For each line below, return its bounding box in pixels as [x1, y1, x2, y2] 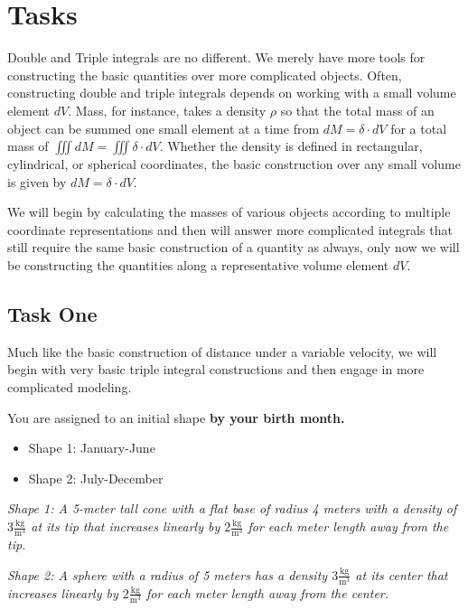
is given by [7, 172, 67, 191]
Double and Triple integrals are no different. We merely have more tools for [7, 48, 426, 67]
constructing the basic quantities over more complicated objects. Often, [7, 65, 402, 84]
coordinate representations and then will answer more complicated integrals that [7, 220, 453, 239]
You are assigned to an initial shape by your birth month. [7, 408, 345, 427]
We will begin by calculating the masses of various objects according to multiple [7, 202, 451, 221]
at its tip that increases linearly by [31, 517, 220, 536]
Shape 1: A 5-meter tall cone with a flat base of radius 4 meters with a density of [7, 499, 457, 518]
